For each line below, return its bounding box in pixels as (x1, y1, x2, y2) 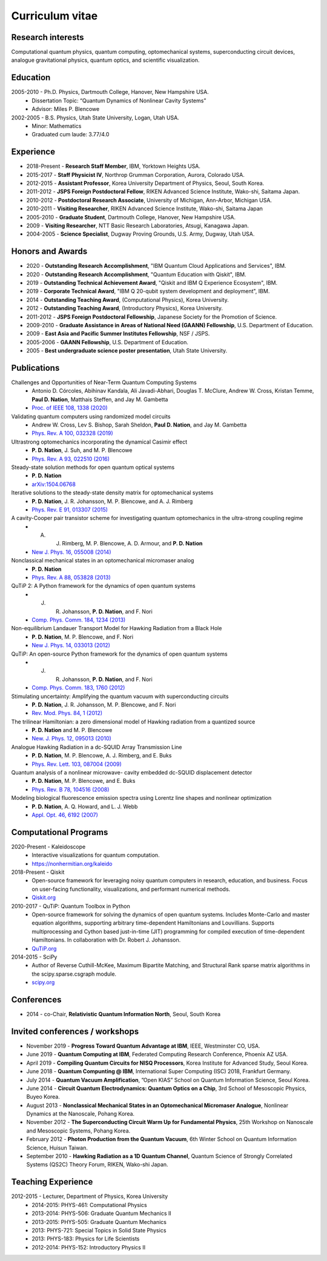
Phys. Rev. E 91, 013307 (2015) (31, 506, 108, 513)
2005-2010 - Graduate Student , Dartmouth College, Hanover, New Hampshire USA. (26, 213, 236, 221)
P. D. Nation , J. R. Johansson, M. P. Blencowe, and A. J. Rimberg (31, 497, 193, 505)
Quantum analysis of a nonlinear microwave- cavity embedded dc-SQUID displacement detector (11, 769, 253, 776)
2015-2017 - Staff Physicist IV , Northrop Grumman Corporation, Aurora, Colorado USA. (26, 171, 245, 178)
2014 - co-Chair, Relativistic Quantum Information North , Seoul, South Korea (26, 1011, 221, 1018)
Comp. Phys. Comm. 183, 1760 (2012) (31, 684, 125, 691)
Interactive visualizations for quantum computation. (31, 851, 160, 859)
